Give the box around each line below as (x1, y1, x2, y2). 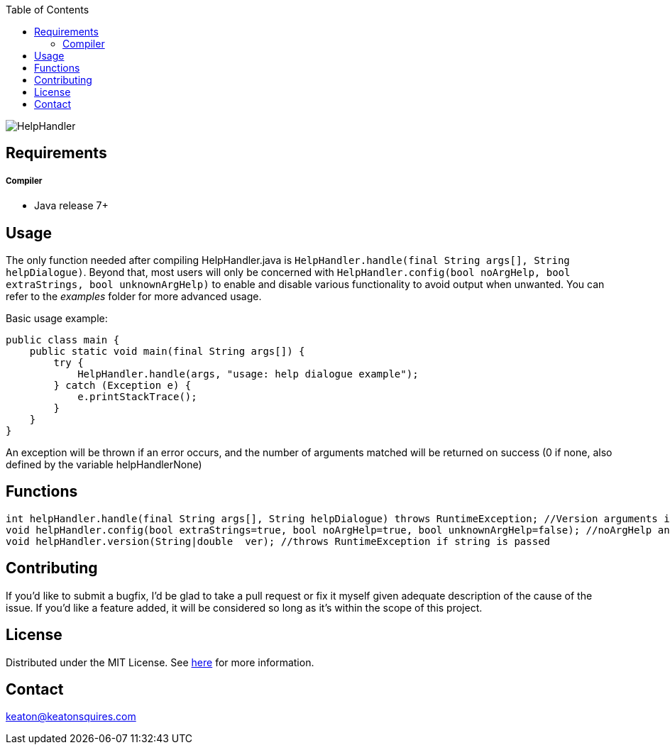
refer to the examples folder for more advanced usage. (6, 290, 262, 303)
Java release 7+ (34, 199, 109, 212)
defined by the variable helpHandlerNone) (6, 458, 202, 471)
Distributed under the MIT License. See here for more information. (6, 656, 314, 668)
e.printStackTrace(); (77, 391, 197, 403)
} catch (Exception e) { (53, 380, 192, 392)
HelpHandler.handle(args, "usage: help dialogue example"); (77, 368, 419, 380)
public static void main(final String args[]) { (29, 346, 305, 358)
